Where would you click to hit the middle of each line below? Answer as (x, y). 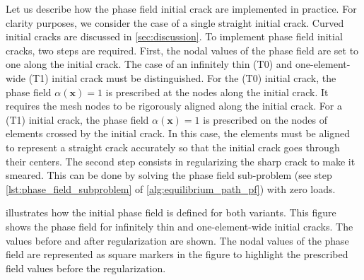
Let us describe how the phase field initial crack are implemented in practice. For (181, 8)
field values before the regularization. (86, 268)
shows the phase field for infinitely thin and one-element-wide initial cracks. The (180, 226)
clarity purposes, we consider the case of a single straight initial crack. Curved (175, 22)
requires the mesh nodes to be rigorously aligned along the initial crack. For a (174, 106)
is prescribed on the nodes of (265, 119)
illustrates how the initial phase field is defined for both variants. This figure (171, 212)
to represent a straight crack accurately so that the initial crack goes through (173, 147)
